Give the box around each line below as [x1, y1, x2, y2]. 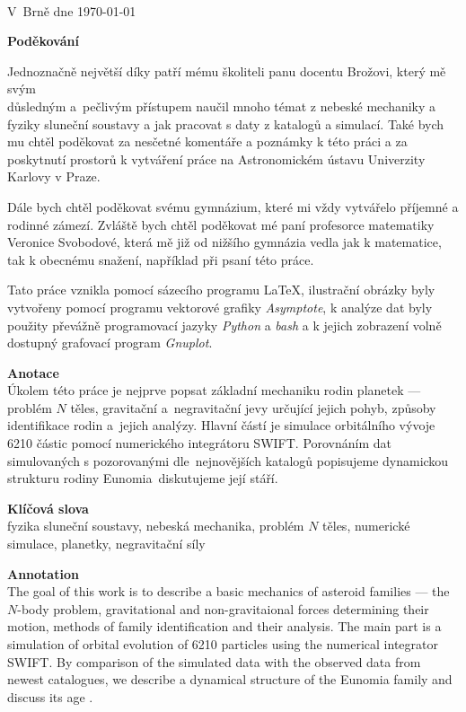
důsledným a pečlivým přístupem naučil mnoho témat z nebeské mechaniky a [7, 96, 436, 115]
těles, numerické [322, 516, 410, 535]
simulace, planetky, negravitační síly [7, 534, 206, 553]
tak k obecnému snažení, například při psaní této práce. [7, 250, 314, 268]
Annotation [7, 564, 79, 583]
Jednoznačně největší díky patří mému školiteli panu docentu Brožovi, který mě [7, 61, 446, 80]
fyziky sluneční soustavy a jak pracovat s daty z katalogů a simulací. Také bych [7, 114, 444, 133]
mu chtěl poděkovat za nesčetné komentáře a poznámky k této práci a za [7, 132, 408, 151]
